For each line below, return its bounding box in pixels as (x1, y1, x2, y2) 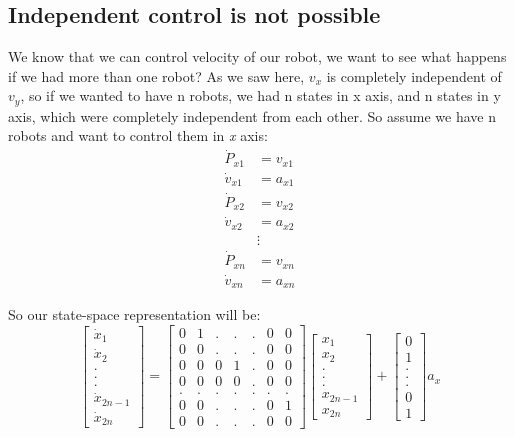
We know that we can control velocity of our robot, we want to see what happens (8, 46, 507, 67)
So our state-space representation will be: (8, 304, 261, 325)
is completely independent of (326, 65, 502, 86)
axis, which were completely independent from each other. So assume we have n (8, 105, 496, 126)
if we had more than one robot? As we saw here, (8, 65, 305, 86)
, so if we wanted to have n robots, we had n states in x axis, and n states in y (20, 85, 501, 106)
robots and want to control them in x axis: (8, 125, 268, 146)
